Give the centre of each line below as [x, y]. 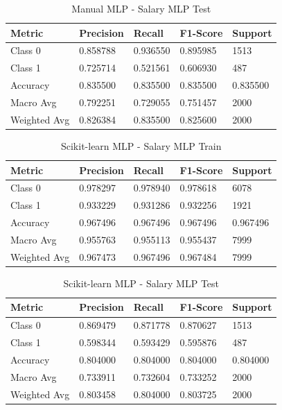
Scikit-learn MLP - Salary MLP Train [141, 145]
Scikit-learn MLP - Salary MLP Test [141, 283]
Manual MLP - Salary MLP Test [141, 8]
